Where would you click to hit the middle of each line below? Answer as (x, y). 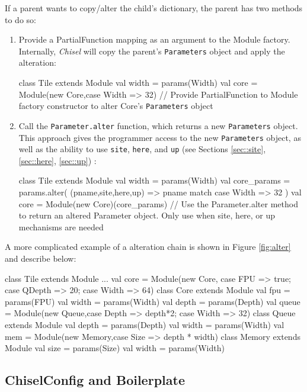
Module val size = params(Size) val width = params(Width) (115, 348)
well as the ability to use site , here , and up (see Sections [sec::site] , (142, 149)
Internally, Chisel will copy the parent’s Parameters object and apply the (152, 51)
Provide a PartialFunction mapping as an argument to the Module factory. (154, 39)
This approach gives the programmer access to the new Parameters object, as (160, 137)
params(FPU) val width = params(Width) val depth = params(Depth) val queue (153, 301)
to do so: (20, 19)
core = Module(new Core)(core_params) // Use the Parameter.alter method (158, 203)
